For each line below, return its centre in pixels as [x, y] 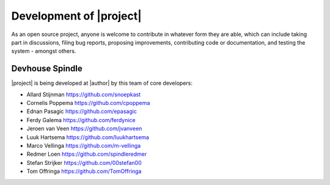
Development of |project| [76, 16]
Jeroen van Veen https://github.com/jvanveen [84, 129]
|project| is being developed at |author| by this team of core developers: [102, 83]
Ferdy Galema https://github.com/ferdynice [81, 120]
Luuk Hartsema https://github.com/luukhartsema [88, 137]
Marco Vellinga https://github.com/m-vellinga [84, 145]
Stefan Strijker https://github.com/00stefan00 [84, 162]
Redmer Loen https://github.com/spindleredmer [87, 154]
